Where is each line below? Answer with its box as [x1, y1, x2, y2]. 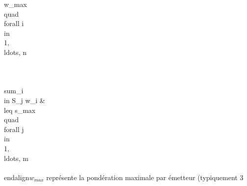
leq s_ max [4, 105, 36, 115]
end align [4, 172, 29, 182]
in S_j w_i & [4, 95, 45, 105]
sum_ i [4, 85, 24, 96]
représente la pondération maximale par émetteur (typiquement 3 [46, 172, 244, 182]
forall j [4, 124, 24, 134]
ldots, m [4, 153, 28, 163]
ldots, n [4, 47, 27, 57]
